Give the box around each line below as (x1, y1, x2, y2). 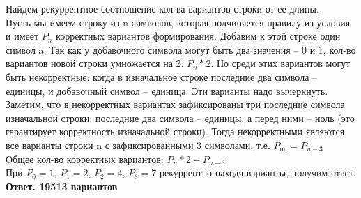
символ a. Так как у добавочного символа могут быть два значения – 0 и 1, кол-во (6, 42, 356, 56)
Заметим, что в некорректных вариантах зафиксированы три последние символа (6, 97, 345, 112)
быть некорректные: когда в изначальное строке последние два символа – (6, 69, 318, 84)
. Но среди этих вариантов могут (210, 56, 351, 70)
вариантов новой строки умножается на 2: (6, 56, 184, 70)
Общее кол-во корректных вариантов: (6, 151, 164, 166)
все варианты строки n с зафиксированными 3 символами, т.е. (6, 137, 270, 152)
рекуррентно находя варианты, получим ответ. (159, 165, 356, 180)
